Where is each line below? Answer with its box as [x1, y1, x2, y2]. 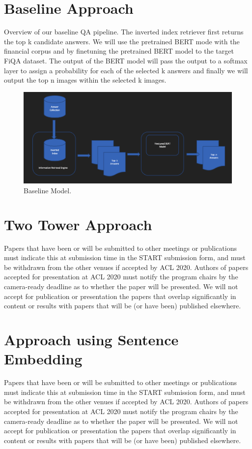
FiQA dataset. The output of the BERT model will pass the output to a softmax [4, 55, 248, 65]
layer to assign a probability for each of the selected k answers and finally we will [4, 65, 248, 75]
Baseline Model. [24, 185, 72, 195]
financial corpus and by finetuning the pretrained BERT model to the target [4, 46, 234, 56]
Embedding [4, 349, 83, 369]
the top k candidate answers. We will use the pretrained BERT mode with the [4, 36, 240, 46]
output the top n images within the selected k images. [4, 75, 167, 85]
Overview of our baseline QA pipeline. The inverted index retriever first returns [4, 27, 244, 37]
